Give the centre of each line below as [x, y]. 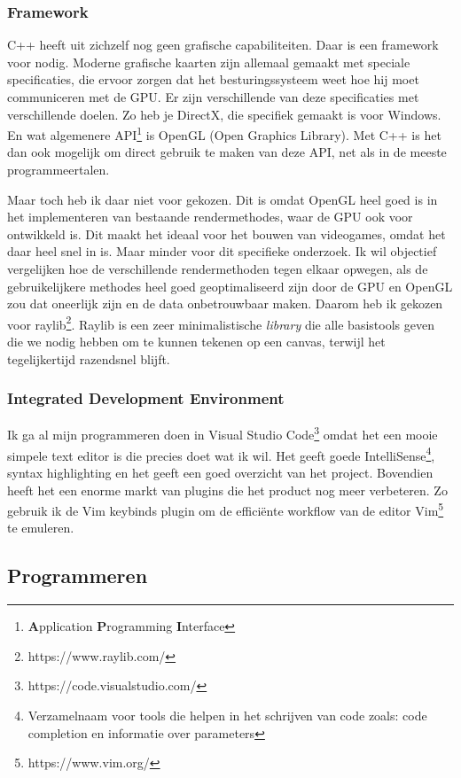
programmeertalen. [59, 170]
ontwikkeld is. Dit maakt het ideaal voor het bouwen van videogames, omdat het [227, 233]
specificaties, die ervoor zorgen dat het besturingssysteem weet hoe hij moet [213, 79]
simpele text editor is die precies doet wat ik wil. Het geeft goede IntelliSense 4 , [221, 454]
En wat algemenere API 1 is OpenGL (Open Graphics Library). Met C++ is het [224, 133]
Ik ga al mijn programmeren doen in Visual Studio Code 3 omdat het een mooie [223, 433]
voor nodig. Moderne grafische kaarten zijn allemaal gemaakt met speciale [209, 62]
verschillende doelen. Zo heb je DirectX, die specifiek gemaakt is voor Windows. [224, 114]
